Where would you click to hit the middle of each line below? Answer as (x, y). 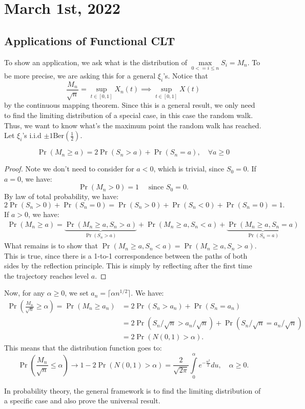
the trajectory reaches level (47, 275)
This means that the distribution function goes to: (83, 348)
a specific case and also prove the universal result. (82, 401)
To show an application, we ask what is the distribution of (96, 62)
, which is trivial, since (189, 169)
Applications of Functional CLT (90, 40)
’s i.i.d (32, 135)
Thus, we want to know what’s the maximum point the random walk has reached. (133, 125)
